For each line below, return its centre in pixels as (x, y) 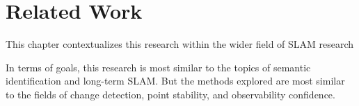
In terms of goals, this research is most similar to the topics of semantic (158, 67)
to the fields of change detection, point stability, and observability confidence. (170, 94)
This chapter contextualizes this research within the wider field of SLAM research (180, 44)
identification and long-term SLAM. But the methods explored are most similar (175, 81)
